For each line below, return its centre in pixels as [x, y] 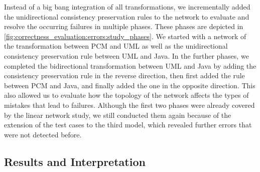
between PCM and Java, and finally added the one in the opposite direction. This [130, 85]
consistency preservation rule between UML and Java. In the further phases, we [126, 55]
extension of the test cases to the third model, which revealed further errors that [128, 125]
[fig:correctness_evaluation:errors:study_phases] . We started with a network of [125, 36]
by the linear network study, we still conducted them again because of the [118, 115]
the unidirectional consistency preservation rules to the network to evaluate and [127, 16]
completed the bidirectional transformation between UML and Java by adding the [130, 65]
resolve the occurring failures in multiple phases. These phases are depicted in [124, 26]
